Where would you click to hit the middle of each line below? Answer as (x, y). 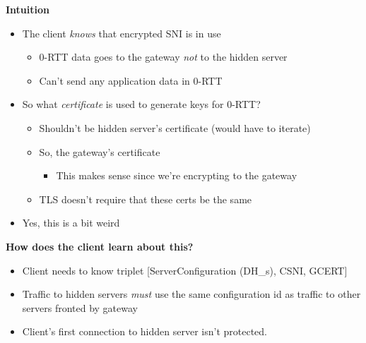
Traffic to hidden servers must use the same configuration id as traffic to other (191, 294)
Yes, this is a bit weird (71, 223)
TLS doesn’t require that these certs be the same (146, 199)
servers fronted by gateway (80, 307)
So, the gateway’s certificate (100, 151)
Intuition (28, 9)
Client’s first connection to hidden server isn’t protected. (144, 331)
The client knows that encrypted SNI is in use (122, 33)
